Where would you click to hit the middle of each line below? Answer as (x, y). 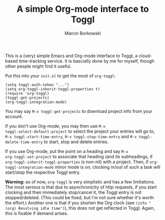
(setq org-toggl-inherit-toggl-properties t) (52, 89)
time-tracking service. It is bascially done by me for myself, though (87, 61)
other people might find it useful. (38, 66)
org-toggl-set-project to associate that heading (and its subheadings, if (79, 156)
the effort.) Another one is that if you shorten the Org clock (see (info (76, 203)
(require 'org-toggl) (27, 93)
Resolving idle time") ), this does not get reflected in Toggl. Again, (86, 208)
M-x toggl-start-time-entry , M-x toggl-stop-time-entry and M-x (71, 136)
